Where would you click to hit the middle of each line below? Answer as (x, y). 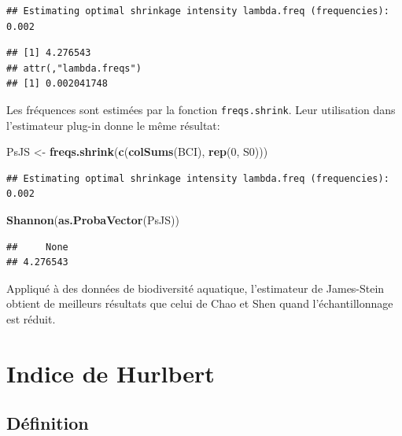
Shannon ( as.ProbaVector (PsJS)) (93, 220)
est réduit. (31, 318)
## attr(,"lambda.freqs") (74, 68)
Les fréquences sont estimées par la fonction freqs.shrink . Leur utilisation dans (201, 109)
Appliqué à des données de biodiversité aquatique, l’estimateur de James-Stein (195, 288)
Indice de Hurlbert (111, 373)
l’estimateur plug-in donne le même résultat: (113, 125)
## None (37, 247)
